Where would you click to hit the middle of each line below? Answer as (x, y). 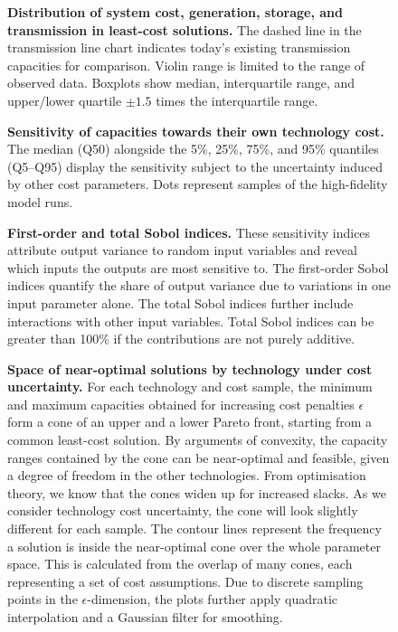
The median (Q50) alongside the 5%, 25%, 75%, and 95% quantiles (193, 149)
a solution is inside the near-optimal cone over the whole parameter (194, 546)
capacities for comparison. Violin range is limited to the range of (186, 65)
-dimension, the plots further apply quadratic (213, 599)
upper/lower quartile (65, 100)
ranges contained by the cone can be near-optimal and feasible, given (199, 457)
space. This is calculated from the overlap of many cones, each (180, 564)
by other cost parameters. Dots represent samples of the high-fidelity (198, 184)
